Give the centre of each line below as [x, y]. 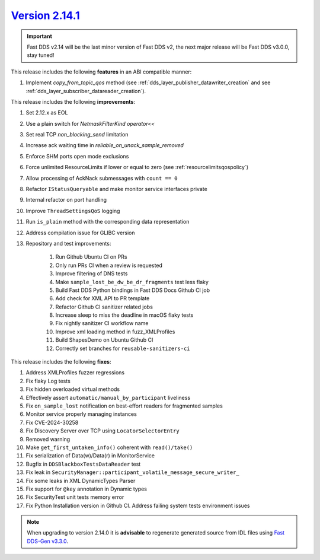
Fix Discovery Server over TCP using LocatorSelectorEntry [103, 431]
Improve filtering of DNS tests [92, 273]
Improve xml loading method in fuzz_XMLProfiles [115, 332]
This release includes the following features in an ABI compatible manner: [101, 72]
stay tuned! [41, 55]
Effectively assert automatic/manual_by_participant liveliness [108, 397]
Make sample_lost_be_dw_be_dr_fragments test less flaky [132, 282]
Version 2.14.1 [45, 15]
